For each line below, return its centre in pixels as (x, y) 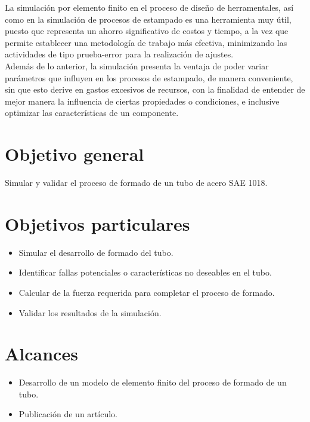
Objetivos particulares (97, 223)
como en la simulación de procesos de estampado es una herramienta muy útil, (148, 19)
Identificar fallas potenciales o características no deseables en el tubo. (145, 272)
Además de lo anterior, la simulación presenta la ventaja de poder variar (137, 65)
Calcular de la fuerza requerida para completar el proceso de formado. (147, 292)
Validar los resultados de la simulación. (90, 312)
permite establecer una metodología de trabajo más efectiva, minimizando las (146, 42)
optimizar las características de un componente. (92, 113)
